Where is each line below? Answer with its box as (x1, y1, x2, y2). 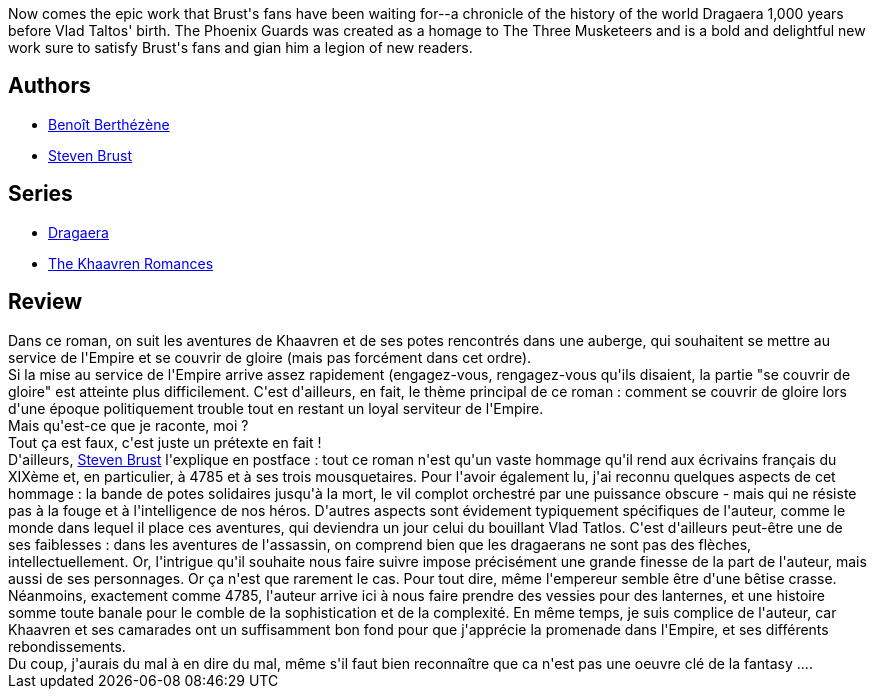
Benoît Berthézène (48, 115, 170, 133)
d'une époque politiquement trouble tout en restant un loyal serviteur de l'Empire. (8, 399, 544, 417)
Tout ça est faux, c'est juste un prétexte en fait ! (8, 433, 322, 451)
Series (8, 181, 73, 207)
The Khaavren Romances (48, 254, 214, 272)
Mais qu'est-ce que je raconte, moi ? (8, 416, 249, 434)
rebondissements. (8, 637, 126, 655)
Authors (8, 73, 91, 99)
